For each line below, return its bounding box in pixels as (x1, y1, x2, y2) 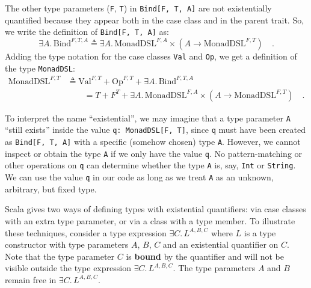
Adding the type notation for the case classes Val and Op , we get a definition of (5, 49, 297, 62)
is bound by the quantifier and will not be (126, 250, 285, 262)
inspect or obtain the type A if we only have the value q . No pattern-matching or (5, 147, 303, 159)
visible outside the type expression (5, 262, 131, 274)
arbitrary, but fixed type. (5, 182, 97, 195)
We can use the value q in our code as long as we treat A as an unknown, (5, 171, 274, 183)
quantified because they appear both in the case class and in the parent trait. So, (5, 13, 304, 26)
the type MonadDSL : (5, 61, 75, 74)
